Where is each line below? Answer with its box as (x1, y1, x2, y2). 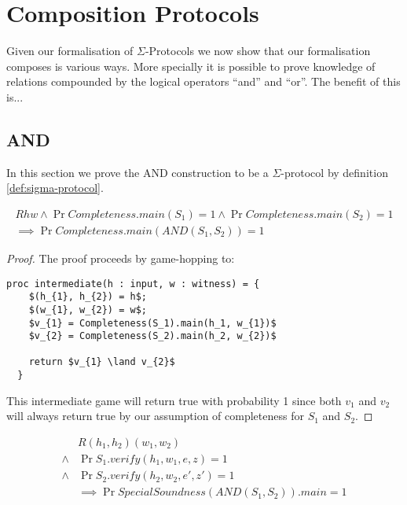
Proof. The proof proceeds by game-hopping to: (6, 249, 235, 266)
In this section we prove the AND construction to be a (6, 164, 269, 180)
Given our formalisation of (6, 42, 134, 59)
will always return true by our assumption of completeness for (6, 407, 304, 424)
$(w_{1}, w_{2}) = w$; (28, 304, 147, 315)
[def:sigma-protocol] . (6, 179, 104, 196)
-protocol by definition (280, 164, 388, 180)
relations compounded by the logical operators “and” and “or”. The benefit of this (6, 73, 401, 90)
